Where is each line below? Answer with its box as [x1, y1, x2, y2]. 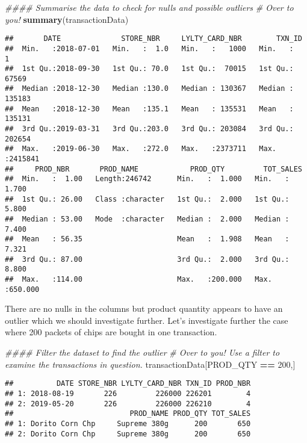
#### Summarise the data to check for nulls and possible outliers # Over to [5, 1, 294, 13]
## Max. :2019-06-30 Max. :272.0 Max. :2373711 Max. [5, 144, 277, 153]
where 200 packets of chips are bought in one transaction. [5, 326, 217, 338]
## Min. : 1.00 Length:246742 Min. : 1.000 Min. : [5, 175, 290, 184]
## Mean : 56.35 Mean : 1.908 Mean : [5, 235, 290, 244]
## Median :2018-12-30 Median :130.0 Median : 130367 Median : [5, 84, 294, 93]
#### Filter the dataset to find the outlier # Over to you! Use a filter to [5, 346, 280, 359]
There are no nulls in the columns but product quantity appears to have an [5, 302, 283, 315]
